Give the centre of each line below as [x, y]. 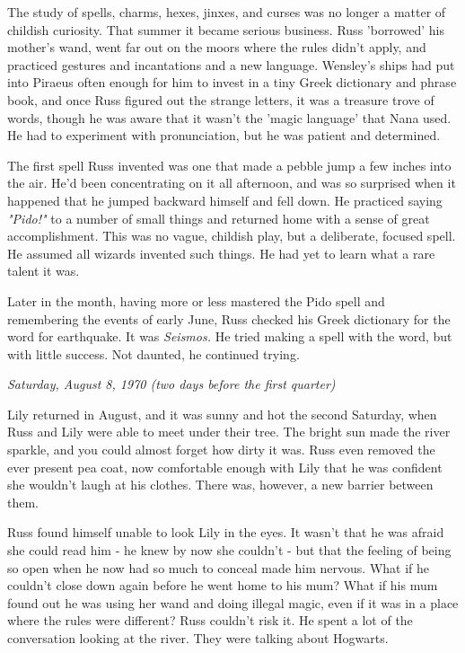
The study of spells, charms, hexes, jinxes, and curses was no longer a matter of [227, 12]
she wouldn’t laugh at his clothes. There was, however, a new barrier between [220, 485]
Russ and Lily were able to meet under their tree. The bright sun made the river [229, 432]
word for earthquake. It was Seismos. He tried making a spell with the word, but [230, 336]
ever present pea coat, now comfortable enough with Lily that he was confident [225, 467]
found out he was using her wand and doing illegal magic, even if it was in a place [233, 602]
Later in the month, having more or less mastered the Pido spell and [196, 300]
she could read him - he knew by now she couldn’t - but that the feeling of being [229, 550]
